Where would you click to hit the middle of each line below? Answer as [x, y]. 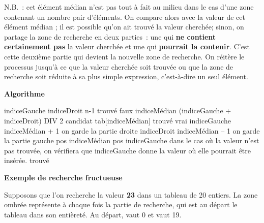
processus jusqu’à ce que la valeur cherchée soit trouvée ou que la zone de [119, 66]
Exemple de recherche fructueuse [63, 177]
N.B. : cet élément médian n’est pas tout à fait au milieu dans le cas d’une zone [129, 7]
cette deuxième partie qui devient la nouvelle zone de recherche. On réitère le [124, 56]
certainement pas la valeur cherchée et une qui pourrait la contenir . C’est [127, 46]
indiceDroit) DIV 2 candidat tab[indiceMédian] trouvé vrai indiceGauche [118, 120]
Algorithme [24, 93]
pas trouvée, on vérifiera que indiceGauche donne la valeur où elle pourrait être [128, 150]
